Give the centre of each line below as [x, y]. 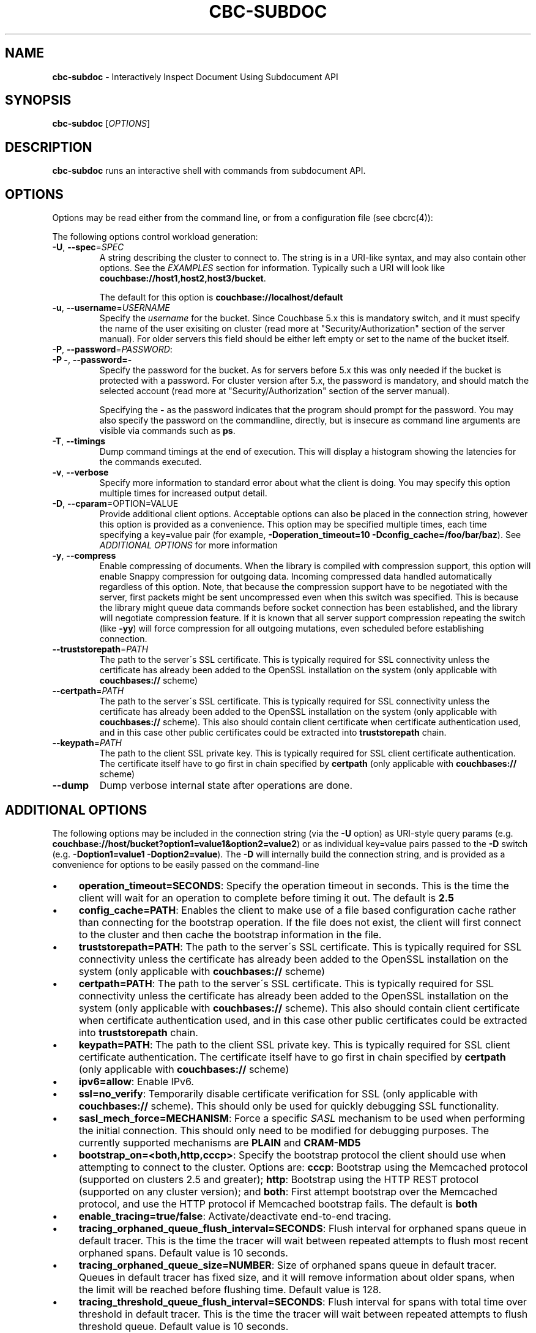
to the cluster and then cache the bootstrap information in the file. [230, 934]
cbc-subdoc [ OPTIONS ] [101, 124]
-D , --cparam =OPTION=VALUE [115, 504]
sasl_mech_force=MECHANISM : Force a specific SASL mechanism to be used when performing [302, 1118]
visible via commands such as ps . [167, 431]
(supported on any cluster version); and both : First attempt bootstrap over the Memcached [288, 1191]
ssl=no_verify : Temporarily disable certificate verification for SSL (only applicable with [278, 1093]
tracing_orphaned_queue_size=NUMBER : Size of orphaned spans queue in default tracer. [288, 1265]
